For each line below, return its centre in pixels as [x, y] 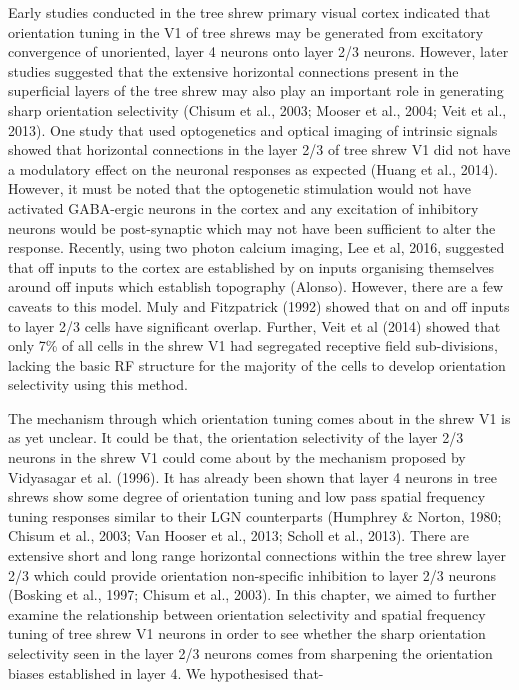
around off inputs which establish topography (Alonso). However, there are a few [256, 286]
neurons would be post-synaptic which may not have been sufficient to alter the [252, 227]
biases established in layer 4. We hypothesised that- [166, 672]
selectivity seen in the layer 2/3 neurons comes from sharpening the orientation [250, 653]
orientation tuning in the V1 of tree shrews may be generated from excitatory [246, 31]
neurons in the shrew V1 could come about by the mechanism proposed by [237, 457]
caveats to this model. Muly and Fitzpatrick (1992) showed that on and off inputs [259, 305]
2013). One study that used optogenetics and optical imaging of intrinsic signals [253, 129]
